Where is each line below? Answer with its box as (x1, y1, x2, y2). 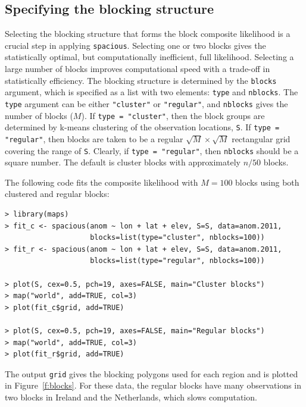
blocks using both (235, 176, 299, 188)
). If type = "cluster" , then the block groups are (81, 109, 265, 121)
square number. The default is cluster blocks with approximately (5, 156, 241, 168)
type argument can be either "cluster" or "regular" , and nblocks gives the (5, 97, 288, 109)
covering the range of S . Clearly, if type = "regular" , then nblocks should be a (5, 144, 299, 156)
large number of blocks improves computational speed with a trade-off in (5, 62, 270, 75)
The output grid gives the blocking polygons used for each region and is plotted (5, 367, 298, 380)
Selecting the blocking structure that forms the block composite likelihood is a (5, 27, 291, 40)
